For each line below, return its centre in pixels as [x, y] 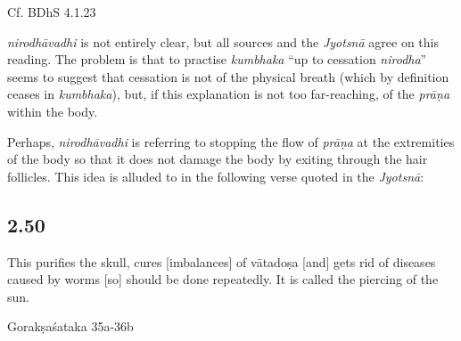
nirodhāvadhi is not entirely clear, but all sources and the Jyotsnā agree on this [223, 41]
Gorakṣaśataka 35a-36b [70, 326]
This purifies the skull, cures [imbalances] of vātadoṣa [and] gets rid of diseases [222, 261]
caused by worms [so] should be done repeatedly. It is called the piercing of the [223, 279]
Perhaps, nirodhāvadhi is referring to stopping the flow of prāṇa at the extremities [231, 141]
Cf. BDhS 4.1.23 [52, 12]
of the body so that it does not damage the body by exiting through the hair [218, 159]
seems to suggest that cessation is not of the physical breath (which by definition [228, 76]
